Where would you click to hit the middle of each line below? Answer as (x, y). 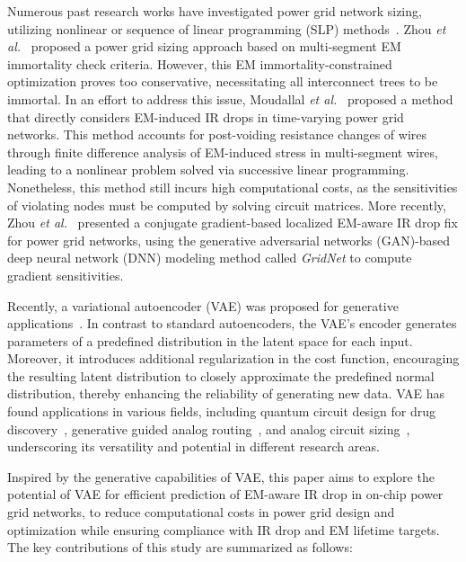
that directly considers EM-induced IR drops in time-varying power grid (206, 116)
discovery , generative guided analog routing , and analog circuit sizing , (209, 428)
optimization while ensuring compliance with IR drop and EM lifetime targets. (224, 529)
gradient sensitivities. (66, 275)
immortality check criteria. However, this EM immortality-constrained (200, 63)
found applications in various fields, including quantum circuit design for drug (221, 411)
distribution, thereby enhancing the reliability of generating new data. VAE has (226, 393)
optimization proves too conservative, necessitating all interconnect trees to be (223, 81)
